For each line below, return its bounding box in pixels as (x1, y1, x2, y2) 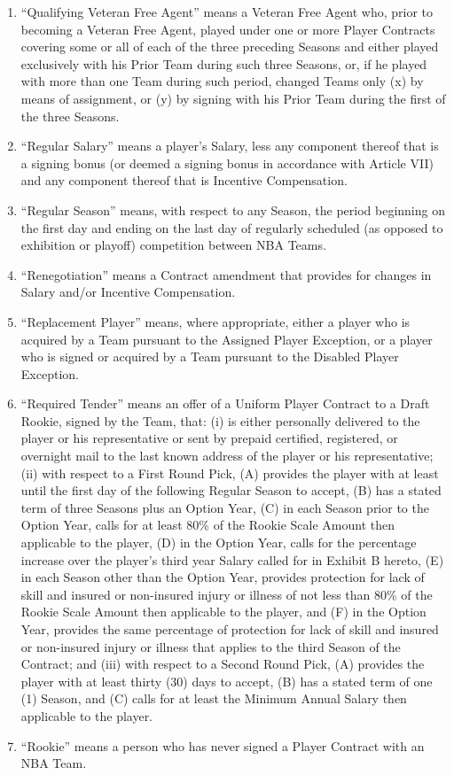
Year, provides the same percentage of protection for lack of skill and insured (20, 620, 439, 638)
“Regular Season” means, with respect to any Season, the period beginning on (20, 200, 445, 219)
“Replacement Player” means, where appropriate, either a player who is (20, 312, 411, 330)
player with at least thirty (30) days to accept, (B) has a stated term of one (20, 671, 433, 690)
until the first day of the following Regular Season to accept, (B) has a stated (20, 481, 442, 500)
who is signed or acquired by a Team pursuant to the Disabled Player (20, 347, 399, 366)
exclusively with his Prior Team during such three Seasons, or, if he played (20, 54, 427, 73)
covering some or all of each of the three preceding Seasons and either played (20, 37, 439, 56)
